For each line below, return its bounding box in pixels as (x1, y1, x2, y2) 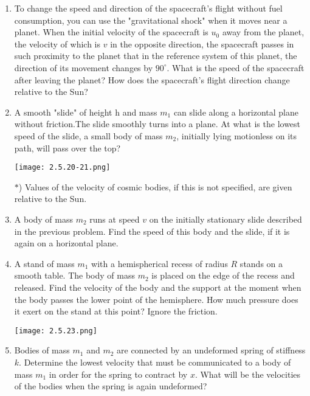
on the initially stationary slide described (149, 212, 302, 225)
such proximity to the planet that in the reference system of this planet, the (14, 49, 297, 62)
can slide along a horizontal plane (173, 105, 298, 118)
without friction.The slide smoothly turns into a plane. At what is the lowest (14, 117, 301, 130)
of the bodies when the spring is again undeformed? (14, 380, 207, 392)
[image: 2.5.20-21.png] (14, 163, 111, 172)
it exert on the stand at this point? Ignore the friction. (14, 305, 218, 318)
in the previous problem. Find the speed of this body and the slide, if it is (14, 224, 290, 237)
